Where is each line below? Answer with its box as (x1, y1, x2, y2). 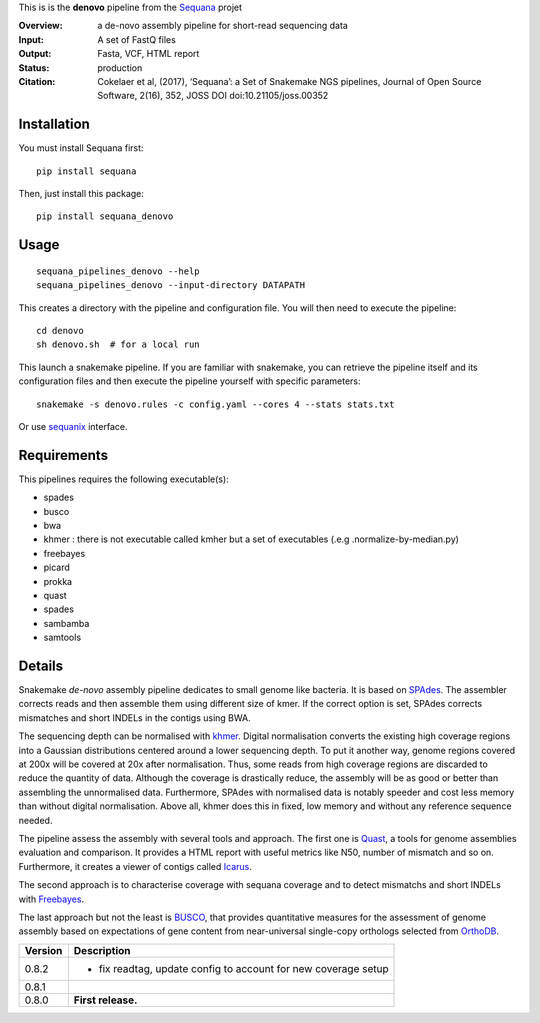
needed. (18, 814, 53, 826)
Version (24, 943, 63, 957)
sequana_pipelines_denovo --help (36, 265, 200, 277)
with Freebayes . (18, 893, 85, 905)
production (97, 61, 143, 74)
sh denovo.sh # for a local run (36, 339, 200, 350)
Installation (18, 116, 90, 133)
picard (43, 561, 70, 574)
